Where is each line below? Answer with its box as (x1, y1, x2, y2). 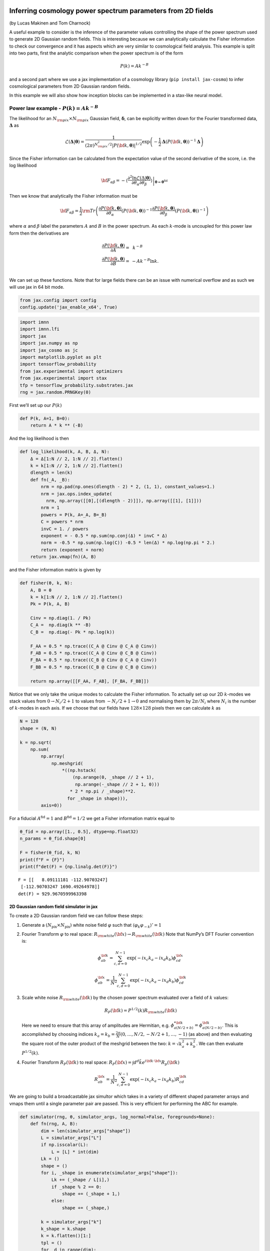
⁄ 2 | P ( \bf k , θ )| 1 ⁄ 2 (108, 142, 142, 149)
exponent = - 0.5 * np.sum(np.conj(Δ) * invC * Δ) (40, 533, 167, 538)
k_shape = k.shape (40, 1226, 86, 1232)
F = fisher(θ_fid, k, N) (19, 850, 81, 856)
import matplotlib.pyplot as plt (19, 354, 102, 360)
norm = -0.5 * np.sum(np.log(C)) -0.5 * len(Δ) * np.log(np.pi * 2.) (40, 540, 215, 545)
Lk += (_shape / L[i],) (51, 1177, 110, 1183)
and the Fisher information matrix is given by (9, 567, 101, 573)
